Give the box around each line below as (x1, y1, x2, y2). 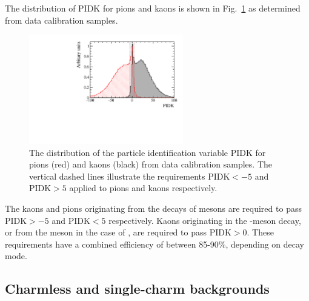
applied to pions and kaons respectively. (69, 181, 218, 194)
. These (247, 226, 274, 238)
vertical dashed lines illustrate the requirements (29, 169, 205, 182)
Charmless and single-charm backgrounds (5, 279, 270, 298)
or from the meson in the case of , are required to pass (5, 226, 207, 238)
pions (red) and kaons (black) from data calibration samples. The (29, 158, 273, 171)
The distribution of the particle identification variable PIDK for (29, 146, 266, 158)
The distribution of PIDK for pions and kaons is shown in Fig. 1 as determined (5, 2, 301, 14)
